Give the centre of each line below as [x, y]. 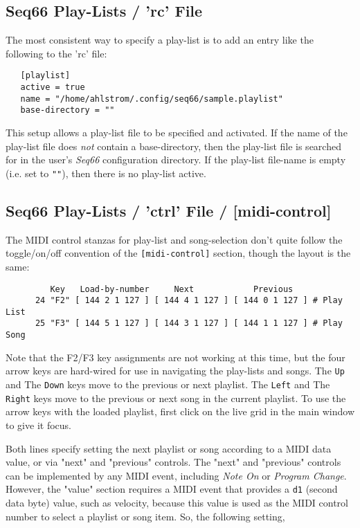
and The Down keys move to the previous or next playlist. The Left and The [168, 384]
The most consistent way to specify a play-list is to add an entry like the [160, 40]
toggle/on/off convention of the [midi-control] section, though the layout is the [178, 253]
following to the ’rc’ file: [56, 53]
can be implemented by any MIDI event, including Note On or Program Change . [176, 475]
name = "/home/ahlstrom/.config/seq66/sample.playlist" [152, 99]
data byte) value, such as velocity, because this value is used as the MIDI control [177, 502]
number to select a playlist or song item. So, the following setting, [145, 516]
